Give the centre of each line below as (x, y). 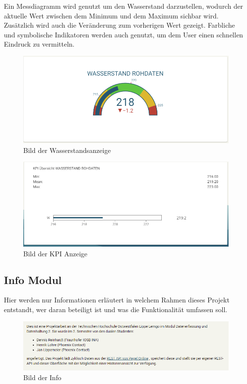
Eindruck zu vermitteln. (39, 44)
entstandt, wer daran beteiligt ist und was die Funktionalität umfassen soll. (116, 309)
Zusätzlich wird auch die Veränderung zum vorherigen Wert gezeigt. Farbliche (119, 25)
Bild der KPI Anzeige (55, 253)
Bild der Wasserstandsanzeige (67, 150)
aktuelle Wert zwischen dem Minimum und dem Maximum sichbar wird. (111, 15)
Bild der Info (42, 377)
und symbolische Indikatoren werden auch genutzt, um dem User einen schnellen (123, 34)
